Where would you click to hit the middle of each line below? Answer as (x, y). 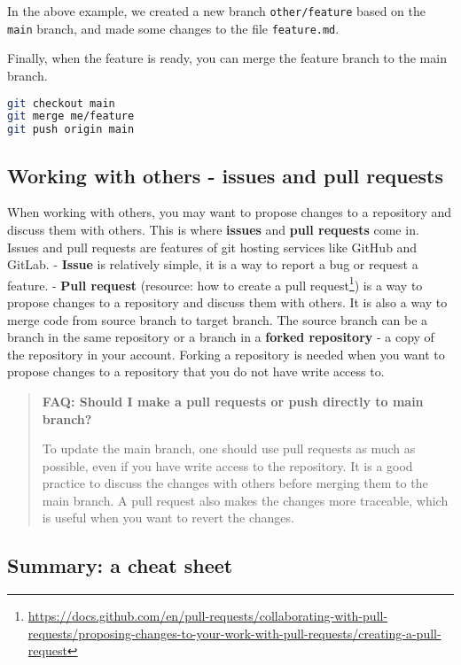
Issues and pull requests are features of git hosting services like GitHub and (212, 247)
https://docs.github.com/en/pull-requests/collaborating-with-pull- (208, 616)
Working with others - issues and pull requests (225, 175)
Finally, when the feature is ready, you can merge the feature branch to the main (227, 58)
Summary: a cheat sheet (120, 565)
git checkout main (61, 103)
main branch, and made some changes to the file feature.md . (173, 28)
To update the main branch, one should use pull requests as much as (229, 448)
